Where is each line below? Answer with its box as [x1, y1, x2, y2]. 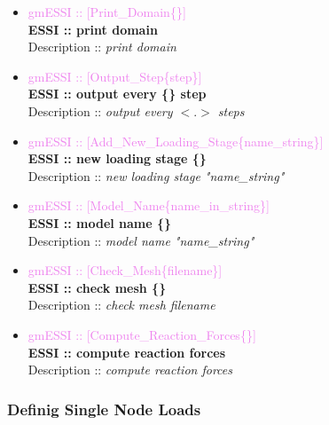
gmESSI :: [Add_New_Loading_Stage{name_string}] [27, 131, 324, 150]
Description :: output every [27, 101, 173, 120]
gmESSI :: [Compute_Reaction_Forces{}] [27, 325, 256, 343]
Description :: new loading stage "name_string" [27, 166, 285, 185]
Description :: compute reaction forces [27, 360, 232, 379]
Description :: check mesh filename [27, 295, 215, 314]
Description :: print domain [27, 37, 176, 56]
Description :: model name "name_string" [27, 231, 255, 249]
